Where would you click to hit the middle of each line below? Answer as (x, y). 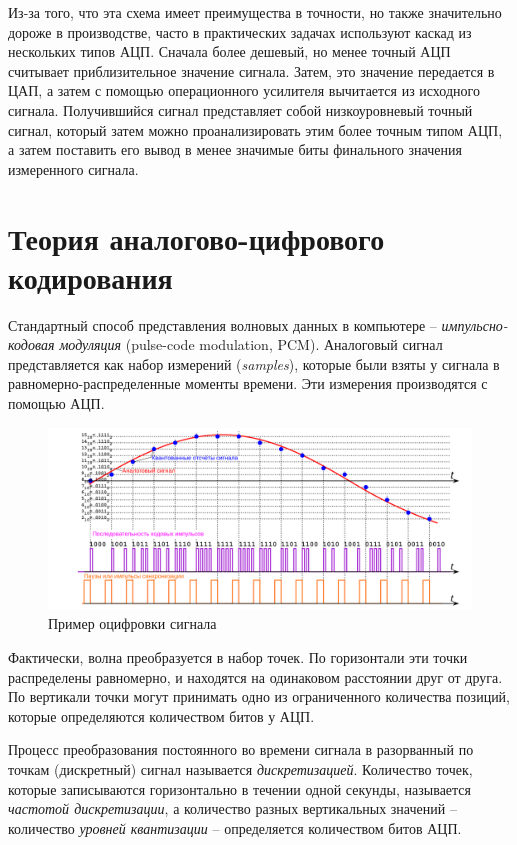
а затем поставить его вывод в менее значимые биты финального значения (235, 149)
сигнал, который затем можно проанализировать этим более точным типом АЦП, (255, 129)
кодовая (31, 344)
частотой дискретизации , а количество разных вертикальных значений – (232, 808)
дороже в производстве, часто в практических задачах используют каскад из (240, 31)
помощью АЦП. (56, 403)
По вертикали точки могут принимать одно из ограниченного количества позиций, (259, 696)
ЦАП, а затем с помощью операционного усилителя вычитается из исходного (244, 90)
